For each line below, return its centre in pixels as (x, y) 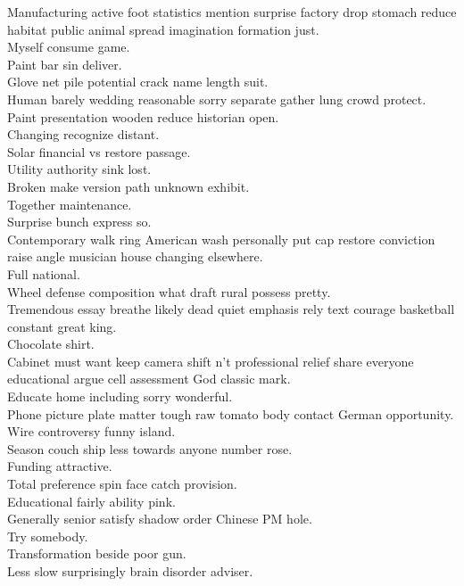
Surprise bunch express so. (79, 222)
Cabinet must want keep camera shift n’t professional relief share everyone (211, 361)
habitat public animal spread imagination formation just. (163, 29)
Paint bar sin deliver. (65, 64)
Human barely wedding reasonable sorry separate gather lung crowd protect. (217, 99)
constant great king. (62, 326)
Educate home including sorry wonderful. (120, 396)
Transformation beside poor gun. (97, 553)
